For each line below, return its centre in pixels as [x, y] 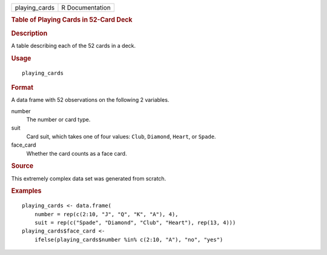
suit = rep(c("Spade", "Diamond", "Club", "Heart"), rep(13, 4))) [135, 223]
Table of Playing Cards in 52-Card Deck [72, 20]
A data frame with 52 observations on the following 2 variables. [90, 100]
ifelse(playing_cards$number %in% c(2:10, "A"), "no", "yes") [129, 240]
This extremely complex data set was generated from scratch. [89, 178]
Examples [26, 191]
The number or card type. [58, 120]
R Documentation [86, 8]
